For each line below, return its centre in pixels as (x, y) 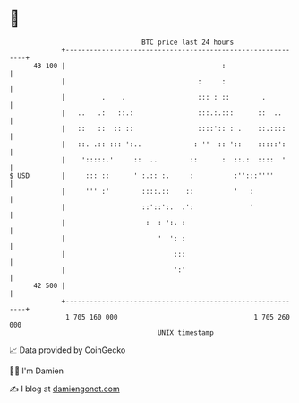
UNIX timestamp (186, 333)
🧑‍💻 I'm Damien (37, 371)
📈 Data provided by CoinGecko (68, 350)
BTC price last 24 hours (188, 42)
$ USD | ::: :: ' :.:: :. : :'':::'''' (142, 175)
